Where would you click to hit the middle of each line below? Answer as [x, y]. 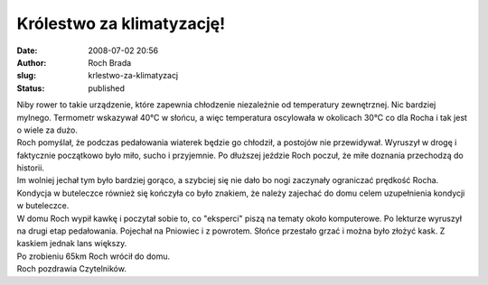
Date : [27, 51]
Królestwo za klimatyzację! [121, 23]
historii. [31, 168]
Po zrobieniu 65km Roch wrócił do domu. [94, 256]
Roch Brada [110, 62]
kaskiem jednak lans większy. [72, 244]
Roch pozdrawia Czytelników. [71, 269]
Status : [31, 88]
